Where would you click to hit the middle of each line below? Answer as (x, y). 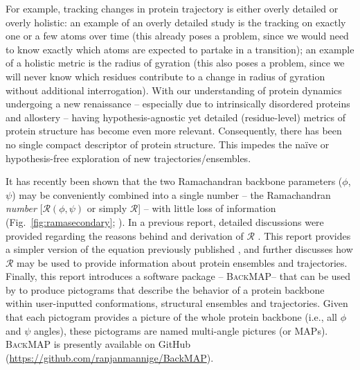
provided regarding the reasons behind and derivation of (125, 235)
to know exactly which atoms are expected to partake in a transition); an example (180, 49)
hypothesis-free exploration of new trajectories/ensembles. (128, 158)
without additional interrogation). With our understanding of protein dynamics (174, 90)
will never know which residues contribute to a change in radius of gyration (165, 76)
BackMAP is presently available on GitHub (98, 344)
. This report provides (304, 235)
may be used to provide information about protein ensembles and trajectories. (182, 262)
